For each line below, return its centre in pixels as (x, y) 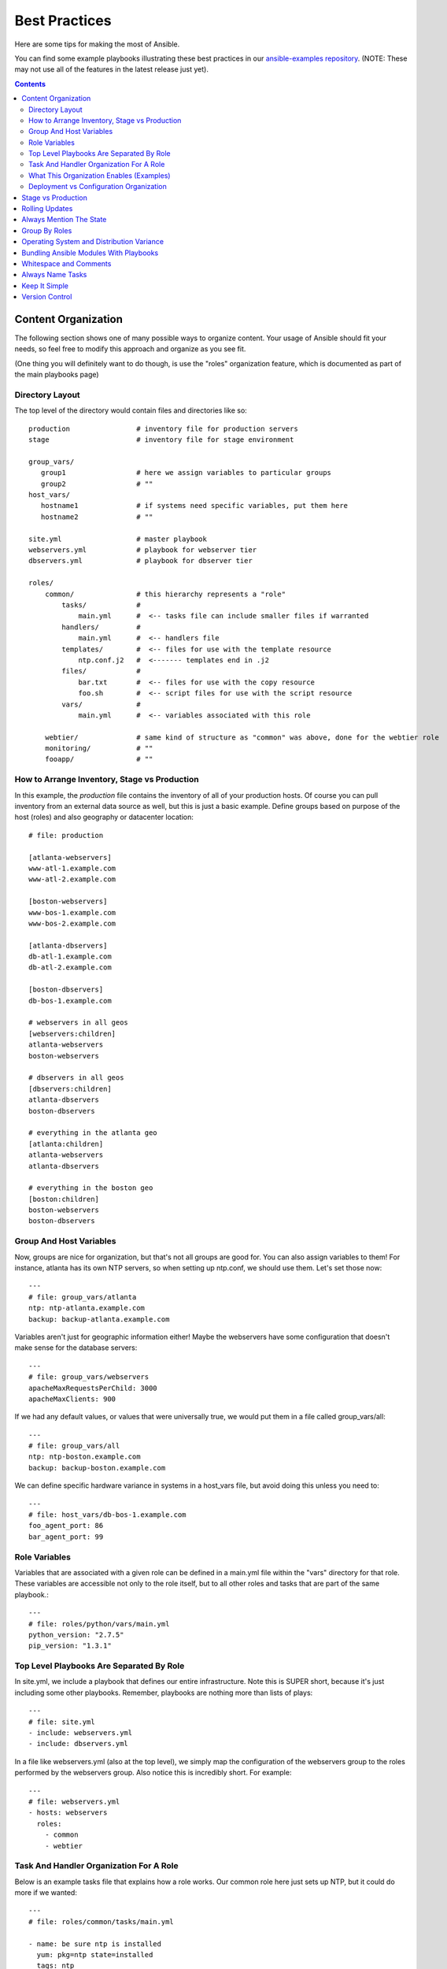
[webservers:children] (72, 1033)
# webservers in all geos (79, 1023)
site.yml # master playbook (118, 539)
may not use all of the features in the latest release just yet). (111, 69)
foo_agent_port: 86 (66, 1526)
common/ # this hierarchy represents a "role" (165, 594)
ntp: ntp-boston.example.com (85, 1457)
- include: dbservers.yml (79, 1744)
